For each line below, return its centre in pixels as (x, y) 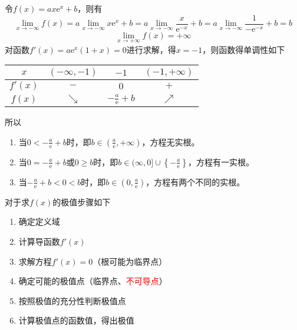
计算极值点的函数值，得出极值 (76, 320)
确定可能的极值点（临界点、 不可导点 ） (93, 281)
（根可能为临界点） (130, 261)
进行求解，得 (151, 49)
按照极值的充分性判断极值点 (72, 300)
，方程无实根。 (171, 141)
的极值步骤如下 (82, 201)
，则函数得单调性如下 (244, 49)
